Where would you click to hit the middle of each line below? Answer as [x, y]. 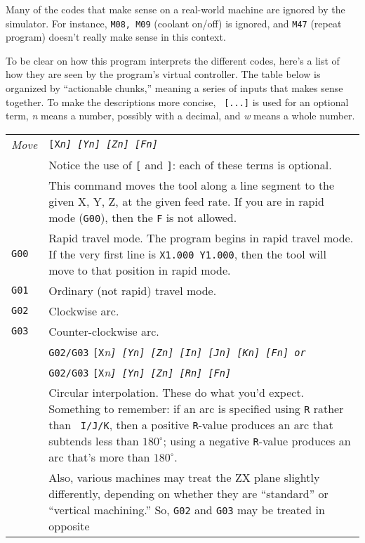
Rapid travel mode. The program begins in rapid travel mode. [201, 237]
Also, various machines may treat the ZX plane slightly [184, 477]
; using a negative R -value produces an [257, 440]
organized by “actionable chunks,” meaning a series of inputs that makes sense [174, 88]
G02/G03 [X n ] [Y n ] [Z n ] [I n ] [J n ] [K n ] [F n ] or [177, 351]
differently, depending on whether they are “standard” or [188, 493]
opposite [69, 525]
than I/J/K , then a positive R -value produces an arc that [191, 424]
